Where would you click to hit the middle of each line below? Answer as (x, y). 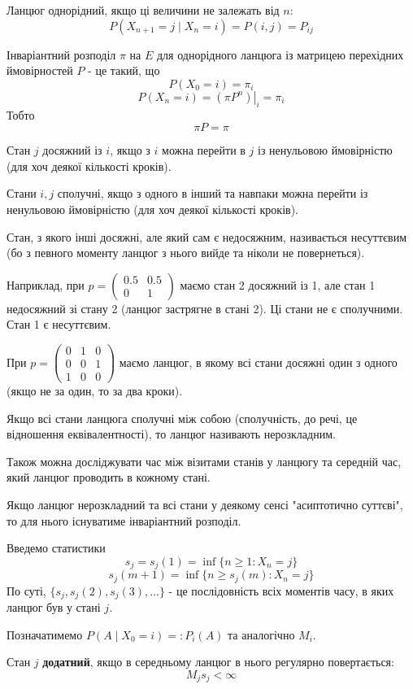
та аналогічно (261, 634)
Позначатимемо (45, 634)
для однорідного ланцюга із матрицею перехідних (280, 54)
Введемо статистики (56, 548)
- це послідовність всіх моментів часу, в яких (281, 590)
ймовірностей (40, 70)
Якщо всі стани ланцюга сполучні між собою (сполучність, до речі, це (182, 418)
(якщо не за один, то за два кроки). (95, 391)
